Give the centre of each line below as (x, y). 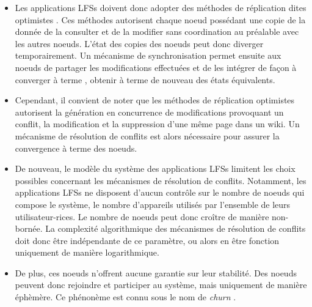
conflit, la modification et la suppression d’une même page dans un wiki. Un (157, 124)
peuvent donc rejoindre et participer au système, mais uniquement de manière (161, 285)
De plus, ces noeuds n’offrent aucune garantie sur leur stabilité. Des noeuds (156, 272)
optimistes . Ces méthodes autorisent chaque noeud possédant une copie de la (160, 19)
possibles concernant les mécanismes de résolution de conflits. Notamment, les (161, 180)
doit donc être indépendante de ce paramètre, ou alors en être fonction (147, 240)
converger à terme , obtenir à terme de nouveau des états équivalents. (145, 79)
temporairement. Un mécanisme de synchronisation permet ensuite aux (148, 55)
